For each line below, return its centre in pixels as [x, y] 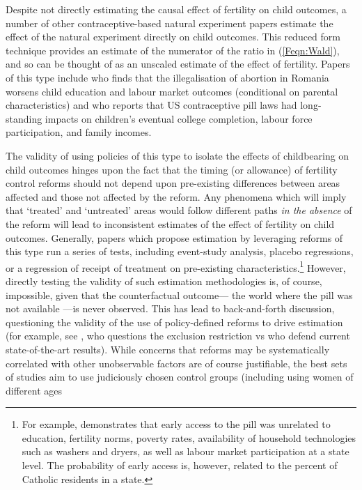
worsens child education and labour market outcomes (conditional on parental [172, 91]
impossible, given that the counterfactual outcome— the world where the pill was [179, 294]
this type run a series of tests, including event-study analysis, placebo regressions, [180, 251]
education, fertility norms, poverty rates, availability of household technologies [189, 437]
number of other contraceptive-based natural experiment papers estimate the [170, 23]
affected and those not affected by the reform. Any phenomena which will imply [176, 196]
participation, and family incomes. [79, 132]
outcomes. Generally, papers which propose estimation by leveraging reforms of [174, 237]
